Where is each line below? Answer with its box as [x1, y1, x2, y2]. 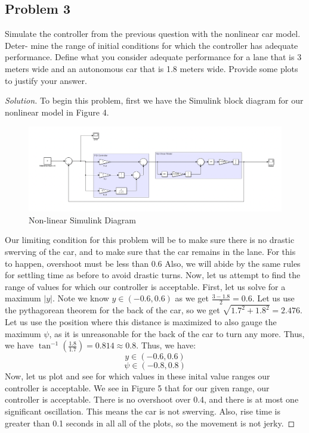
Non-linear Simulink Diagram [29, 213, 136, 226]
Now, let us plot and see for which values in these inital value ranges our [5, 370, 270, 382]
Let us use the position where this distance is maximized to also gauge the [5, 316, 277, 328]
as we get [175, 292, 209, 304]
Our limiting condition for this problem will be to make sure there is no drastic [5, 233, 295, 246]
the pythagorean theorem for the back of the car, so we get [5, 304, 220, 316]
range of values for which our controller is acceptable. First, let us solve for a [5, 280, 286, 292]
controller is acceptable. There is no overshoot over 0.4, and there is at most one [5, 393, 299, 406]
